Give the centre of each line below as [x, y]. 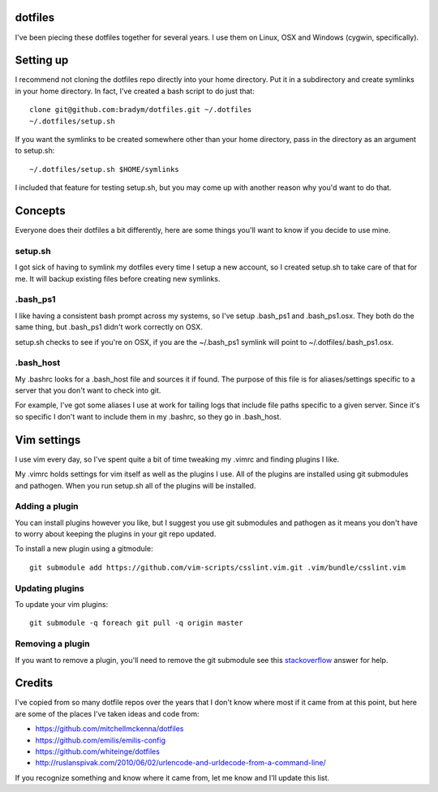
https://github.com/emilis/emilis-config [101, 740]
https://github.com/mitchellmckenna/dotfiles [109, 729]
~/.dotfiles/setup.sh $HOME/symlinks [105, 169]
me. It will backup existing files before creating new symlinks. [118, 278]
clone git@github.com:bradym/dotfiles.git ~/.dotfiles [141, 110]
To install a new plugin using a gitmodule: [84, 549]
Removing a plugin [52, 643]
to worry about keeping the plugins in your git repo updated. [116, 534]
